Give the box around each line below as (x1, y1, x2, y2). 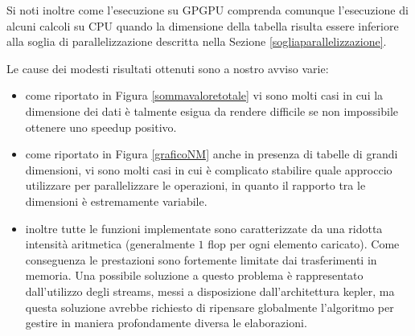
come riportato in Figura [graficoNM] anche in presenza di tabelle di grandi (25, 145, 398, 162)
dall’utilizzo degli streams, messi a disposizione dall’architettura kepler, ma (25, 282, 395, 299)
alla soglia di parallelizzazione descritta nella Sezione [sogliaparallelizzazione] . (6, 33, 387, 50)
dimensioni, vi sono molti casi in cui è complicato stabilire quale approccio (25, 161, 392, 178)
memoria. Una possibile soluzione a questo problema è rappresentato (25, 267, 364, 284)
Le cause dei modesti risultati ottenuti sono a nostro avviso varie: (6, 59, 329, 76)
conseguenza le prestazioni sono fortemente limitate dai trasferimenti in (25, 251, 377, 268)
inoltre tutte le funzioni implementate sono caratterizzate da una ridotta (25, 219, 383, 236)
